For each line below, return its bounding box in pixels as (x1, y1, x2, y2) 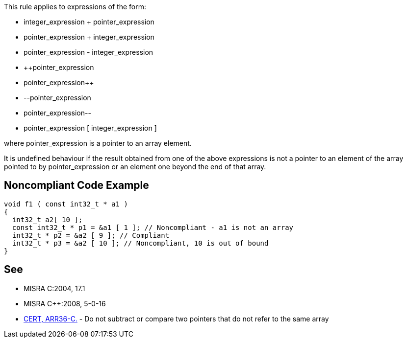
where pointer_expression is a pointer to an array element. (4, 139, 192, 147)
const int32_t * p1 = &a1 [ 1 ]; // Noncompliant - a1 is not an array (12, 223, 294, 231)
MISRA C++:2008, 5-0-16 (24, 299, 106, 308)
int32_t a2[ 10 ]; (12, 215, 83, 224)
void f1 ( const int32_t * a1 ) (4, 200, 128, 208)
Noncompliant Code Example (4, 179, 149, 192)
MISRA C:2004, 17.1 (24, 284, 85, 293)
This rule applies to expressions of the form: (4, 2, 146, 11)
